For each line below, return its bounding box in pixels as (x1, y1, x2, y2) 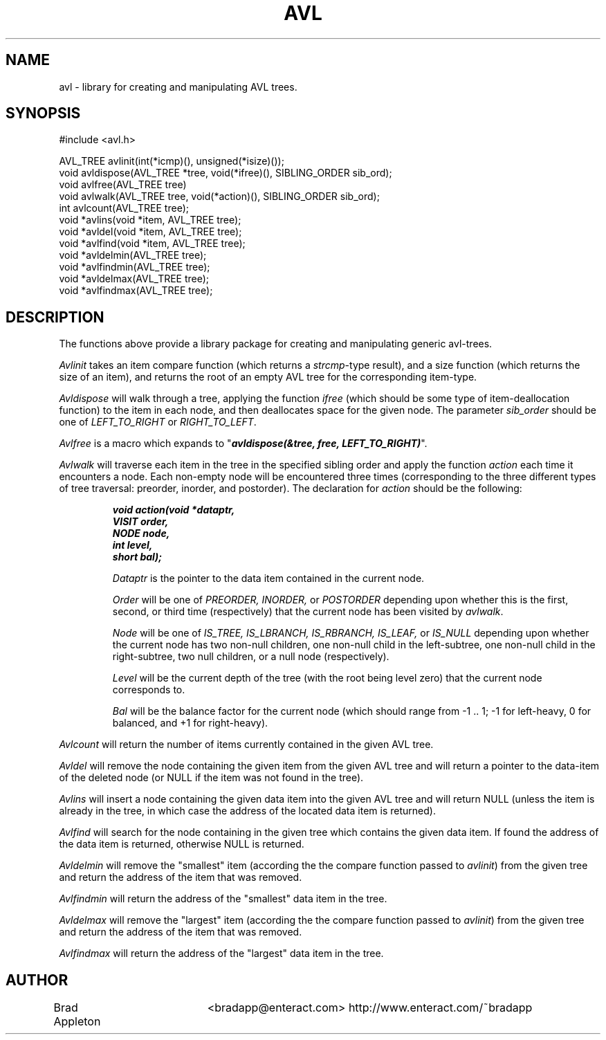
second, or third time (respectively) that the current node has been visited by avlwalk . (112, 605, 504, 618)
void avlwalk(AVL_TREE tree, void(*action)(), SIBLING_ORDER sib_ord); (59, 190, 380, 203)
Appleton (53, 1014, 101, 1029)
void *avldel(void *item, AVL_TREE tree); (59, 226, 242, 238)
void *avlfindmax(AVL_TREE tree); (59, 284, 213, 297)
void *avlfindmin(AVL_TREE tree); (59, 261, 210, 273)
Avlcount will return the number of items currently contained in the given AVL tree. (59, 738, 434, 751)
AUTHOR (6, 971, 68, 989)
